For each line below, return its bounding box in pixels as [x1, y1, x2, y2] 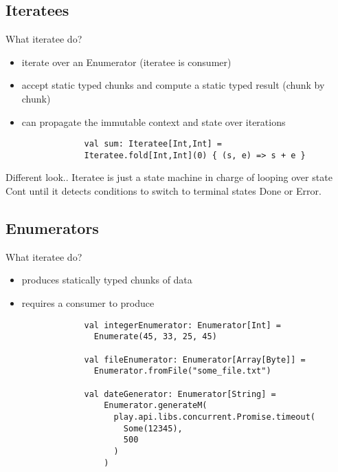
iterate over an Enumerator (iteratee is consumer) [21, 54, 232, 69]
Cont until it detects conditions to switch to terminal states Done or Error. [5, 184, 322, 198]
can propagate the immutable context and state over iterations [21, 114, 286, 129]
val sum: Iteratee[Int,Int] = [84, 139, 222, 149]
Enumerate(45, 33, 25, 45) [93, 332, 217, 342]
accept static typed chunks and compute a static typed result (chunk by [21, 78, 325, 92]
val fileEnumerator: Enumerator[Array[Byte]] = [84, 354, 306, 365]
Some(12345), [123, 423, 183, 433]
